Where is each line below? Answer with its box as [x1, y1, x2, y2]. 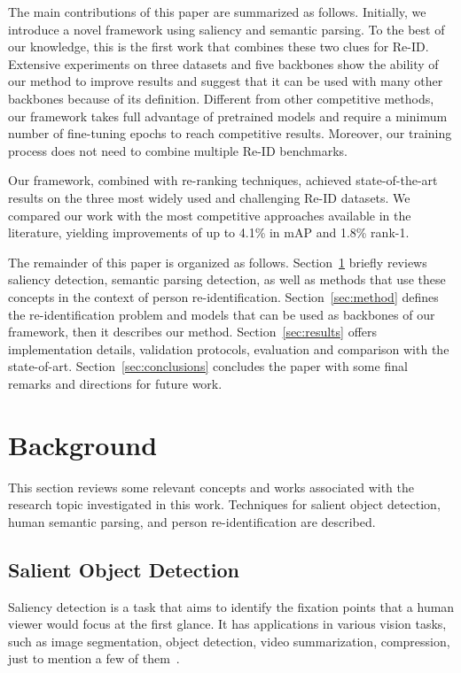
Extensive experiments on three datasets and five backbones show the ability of [8, 54, 439, 73]
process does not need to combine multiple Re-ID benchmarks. [8, 141, 348, 159]
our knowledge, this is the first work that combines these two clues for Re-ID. [8, 37, 429, 56]
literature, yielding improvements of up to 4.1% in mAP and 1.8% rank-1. [8, 223, 410, 242]
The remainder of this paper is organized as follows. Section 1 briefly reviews [8, 252, 427, 271]
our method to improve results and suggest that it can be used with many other [8, 72, 443, 90]
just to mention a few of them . [8, 649, 180, 668]
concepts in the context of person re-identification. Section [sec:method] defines [8, 287, 439, 306]
